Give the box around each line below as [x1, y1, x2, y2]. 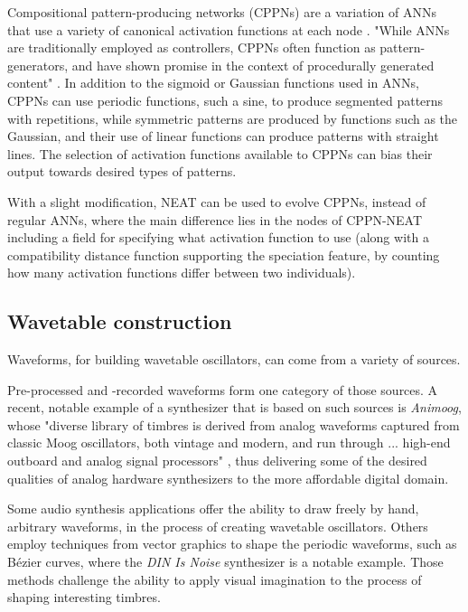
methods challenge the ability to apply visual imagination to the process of [7, 570, 422, 588]
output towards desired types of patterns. [7, 162, 237, 181]
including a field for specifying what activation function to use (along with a [7, 228, 429, 247]
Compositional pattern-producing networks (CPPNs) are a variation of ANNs [7, 3, 436, 21]
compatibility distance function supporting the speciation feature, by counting [7, 245, 440, 264]
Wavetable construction [7, 307, 232, 335]
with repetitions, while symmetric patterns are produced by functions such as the [7, 108, 458, 127]
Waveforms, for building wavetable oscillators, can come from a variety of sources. [7, 350, 461, 369]
